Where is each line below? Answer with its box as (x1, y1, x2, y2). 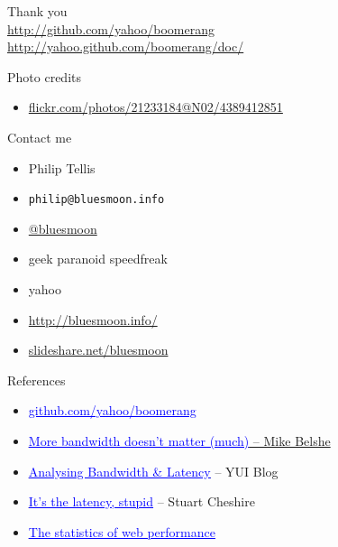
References (7, 370, 66, 389)
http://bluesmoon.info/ (28, 310, 158, 329)
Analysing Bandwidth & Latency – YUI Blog (28, 461, 279, 480)
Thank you (7, 2, 68, 20)
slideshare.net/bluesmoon (28, 340, 169, 359)
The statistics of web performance (28, 522, 215, 541)
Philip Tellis (28, 158, 96, 177)
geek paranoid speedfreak (28, 249, 168, 268)
